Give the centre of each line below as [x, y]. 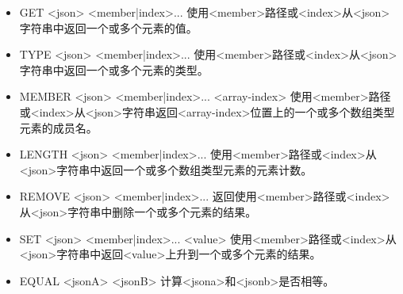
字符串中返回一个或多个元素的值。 [108, 27]
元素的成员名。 [58, 127]
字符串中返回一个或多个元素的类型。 [114, 69]
